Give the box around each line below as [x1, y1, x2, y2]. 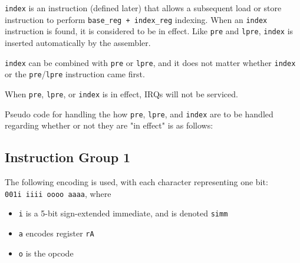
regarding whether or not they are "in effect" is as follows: [5, 119, 213, 131]
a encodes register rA [18, 226, 94, 239]
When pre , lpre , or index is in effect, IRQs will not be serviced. [5, 87, 238, 100]
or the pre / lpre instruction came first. [5, 68, 145, 80]
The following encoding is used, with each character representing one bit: [5, 175, 268, 188]
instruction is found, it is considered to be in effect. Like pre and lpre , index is [5, 25, 294, 37]
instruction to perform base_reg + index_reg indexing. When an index [5, 13, 268, 25]
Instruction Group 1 [5, 148, 131, 166]
